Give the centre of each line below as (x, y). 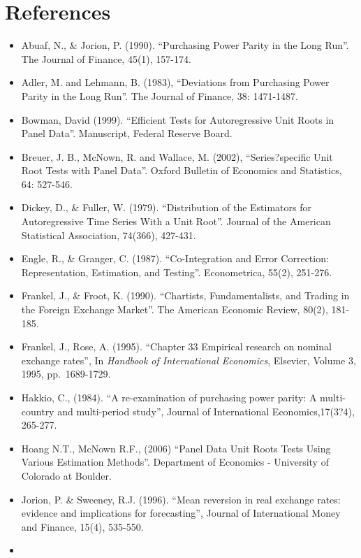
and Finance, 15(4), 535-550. (82, 526)
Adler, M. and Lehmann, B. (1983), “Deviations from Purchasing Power (175, 82)
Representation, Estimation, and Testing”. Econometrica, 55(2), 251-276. (177, 272)
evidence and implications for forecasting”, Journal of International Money (181, 513)
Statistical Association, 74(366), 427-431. (109, 235)
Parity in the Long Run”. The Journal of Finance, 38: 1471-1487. (160, 95)
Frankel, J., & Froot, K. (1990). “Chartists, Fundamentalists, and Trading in (185, 295)
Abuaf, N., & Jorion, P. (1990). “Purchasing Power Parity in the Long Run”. (185, 45)
